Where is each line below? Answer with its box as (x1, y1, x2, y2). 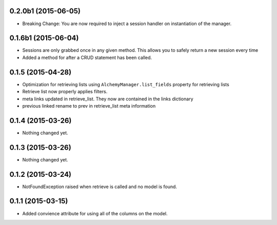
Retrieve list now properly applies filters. (22, 89, 108, 95)
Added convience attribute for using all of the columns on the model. (22, 210, 168, 216)
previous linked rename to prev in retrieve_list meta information (22, 103, 156, 109)
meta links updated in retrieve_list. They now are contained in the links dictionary (22, 95, 193, 102)
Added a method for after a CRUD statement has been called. (22, 54, 152, 60)
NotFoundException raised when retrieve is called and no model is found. (22, 183, 177, 190)
